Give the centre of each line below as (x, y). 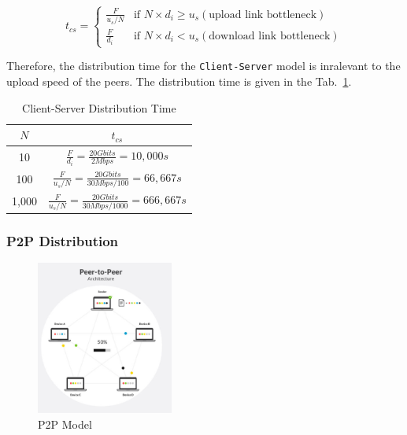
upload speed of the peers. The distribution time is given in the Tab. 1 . (179, 81)
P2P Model (65, 424)
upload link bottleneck (263, 15)
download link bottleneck (270, 36)
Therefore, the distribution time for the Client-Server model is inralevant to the (203, 66)
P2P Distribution (63, 241)
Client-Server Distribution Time (99, 107)
